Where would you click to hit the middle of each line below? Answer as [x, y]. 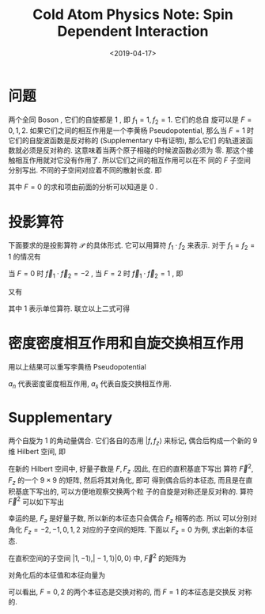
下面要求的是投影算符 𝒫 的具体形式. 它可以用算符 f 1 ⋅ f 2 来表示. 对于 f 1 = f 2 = [132, 246]
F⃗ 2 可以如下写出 [36, 501]
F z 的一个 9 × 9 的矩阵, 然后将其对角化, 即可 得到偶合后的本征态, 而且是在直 [131, 481]
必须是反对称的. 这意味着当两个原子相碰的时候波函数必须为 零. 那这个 [134, 150]
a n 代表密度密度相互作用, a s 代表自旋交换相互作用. [90, 384]
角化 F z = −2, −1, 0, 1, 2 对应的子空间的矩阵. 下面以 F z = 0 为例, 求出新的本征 [131, 530]
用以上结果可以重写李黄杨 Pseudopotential [77, 366]
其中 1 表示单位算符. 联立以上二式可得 [69, 309]
